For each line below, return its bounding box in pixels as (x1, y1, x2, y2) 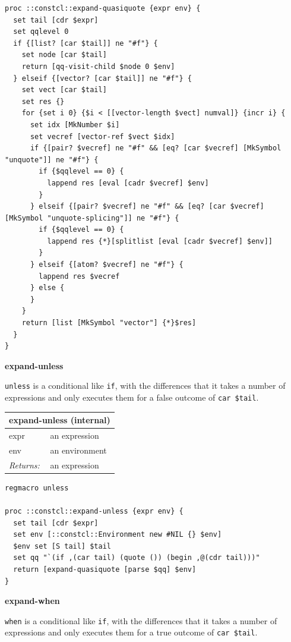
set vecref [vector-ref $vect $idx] (30, 132, 175, 141)
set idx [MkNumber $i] (30, 120, 120, 129)
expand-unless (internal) (9, 414, 110, 426)
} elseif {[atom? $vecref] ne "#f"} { (30, 260, 184, 269)
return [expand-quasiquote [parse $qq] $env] (13, 565, 197, 574)
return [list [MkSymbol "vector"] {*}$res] (21, 319, 197, 328)
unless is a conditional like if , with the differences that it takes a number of (5, 379, 286, 392)
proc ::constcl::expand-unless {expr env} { (5, 507, 184, 516)
